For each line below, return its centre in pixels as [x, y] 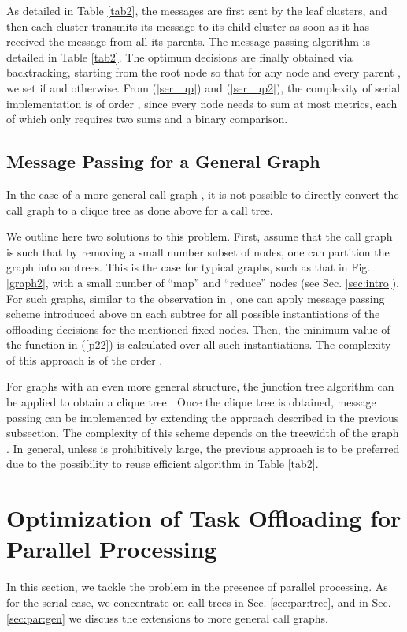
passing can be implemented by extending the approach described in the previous [203, 417]
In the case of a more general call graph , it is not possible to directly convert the [203, 194]
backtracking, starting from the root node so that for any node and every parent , [203, 72]
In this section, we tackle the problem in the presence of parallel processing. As [197, 587]
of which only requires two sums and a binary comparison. [147, 119]
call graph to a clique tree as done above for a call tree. [140, 209]
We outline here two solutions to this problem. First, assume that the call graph [200, 236]
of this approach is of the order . [85, 359]
